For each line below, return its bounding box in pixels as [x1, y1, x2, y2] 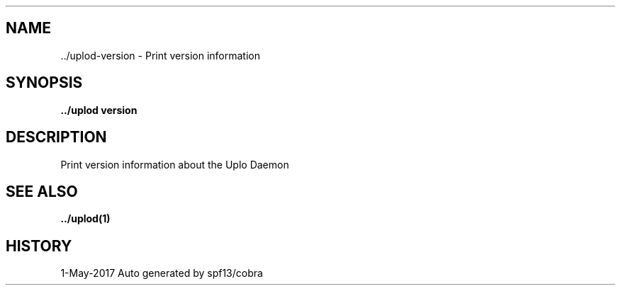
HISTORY [6, 236, 72, 255]
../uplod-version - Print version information [60, 49, 260, 62]
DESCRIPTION [6, 128, 107, 147]
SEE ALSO [6, 182, 78, 200]
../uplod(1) [60, 212, 111, 225]
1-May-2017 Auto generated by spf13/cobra [60, 267, 263, 280]
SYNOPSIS [6, 74, 83, 92]
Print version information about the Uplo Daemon [60, 158, 289, 171]
